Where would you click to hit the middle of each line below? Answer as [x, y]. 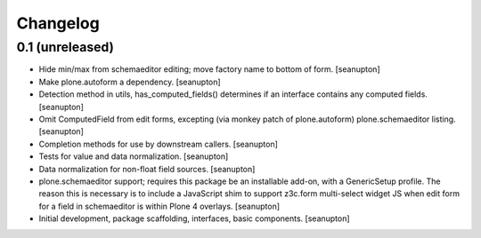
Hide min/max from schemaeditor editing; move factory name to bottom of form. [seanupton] [209, 69]
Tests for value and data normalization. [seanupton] [134, 156]
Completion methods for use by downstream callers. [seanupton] [158, 144]
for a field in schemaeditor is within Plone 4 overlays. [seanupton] [159, 206]
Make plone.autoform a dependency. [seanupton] [130, 82]
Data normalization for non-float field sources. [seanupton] [147, 169]
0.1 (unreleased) [65, 47]
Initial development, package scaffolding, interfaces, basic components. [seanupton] [195, 218]
